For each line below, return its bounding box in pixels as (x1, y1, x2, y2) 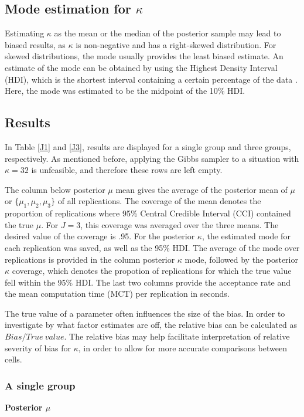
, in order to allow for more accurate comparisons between (78, 341, 287, 354)
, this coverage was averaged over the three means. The (80, 218, 279, 230)
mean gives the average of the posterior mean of (115, 183, 288, 195)
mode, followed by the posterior (185, 253, 298, 265)
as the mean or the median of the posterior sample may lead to (54, 27, 281, 39)
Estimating (5, 27, 45, 39)
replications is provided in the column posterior (5, 253, 175, 265)
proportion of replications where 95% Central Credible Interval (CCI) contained (5, 207, 291, 219)
